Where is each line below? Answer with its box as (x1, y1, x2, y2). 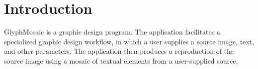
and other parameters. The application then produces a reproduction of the (4, 46, 234, 56)
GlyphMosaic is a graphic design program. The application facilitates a (4, 27, 220, 37)
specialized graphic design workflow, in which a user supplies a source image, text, (4, 36, 255, 46)
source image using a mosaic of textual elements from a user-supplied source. (4, 55, 238, 66)
